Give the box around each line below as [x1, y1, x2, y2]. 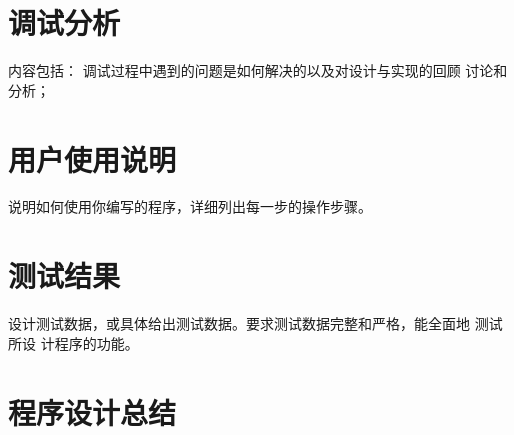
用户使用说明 [8, 138, 177, 179]
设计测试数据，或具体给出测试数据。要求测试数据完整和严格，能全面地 [8, 313, 470, 334]
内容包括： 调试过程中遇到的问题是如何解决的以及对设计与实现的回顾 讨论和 [8, 60, 508, 81]
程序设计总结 [8, 391, 177, 432]
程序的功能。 [54, 332, 139, 353]
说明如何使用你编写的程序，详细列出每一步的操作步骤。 [8, 196, 372, 217]
